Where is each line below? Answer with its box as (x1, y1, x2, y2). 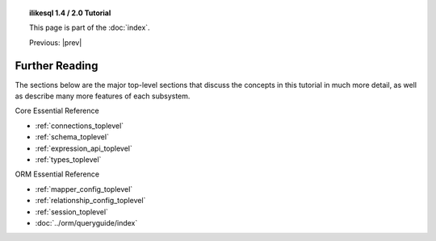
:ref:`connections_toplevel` (35, 121, 124, 131)
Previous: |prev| (29, 37, 82, 48)
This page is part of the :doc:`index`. (29, 23, 150, 32)
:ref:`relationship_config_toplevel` (35, 196, 146, 206)
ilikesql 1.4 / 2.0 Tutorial (29, 8, 111, 18)
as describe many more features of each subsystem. (15, 91, 191, 101)
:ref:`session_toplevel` (35, 206, 109, 217)
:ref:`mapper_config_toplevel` (35, 184, 133, 193)
